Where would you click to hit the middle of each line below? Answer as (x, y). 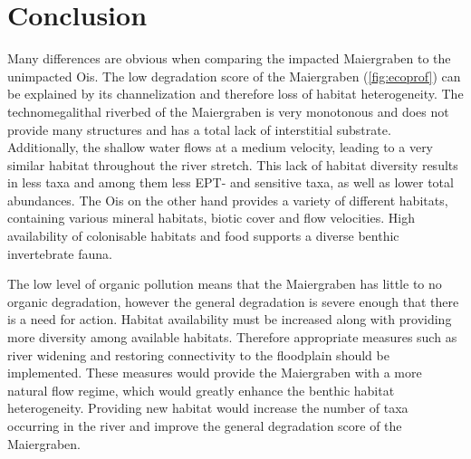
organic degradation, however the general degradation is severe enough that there (233, 301)
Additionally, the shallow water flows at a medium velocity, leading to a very (221, 147)
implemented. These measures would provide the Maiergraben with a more (215, 373)
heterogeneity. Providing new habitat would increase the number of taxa (208, 408)
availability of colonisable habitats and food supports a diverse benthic (203, 236)
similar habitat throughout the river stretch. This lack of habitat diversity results (233, 164)
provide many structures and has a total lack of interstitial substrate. (199, 129)
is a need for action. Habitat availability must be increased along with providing (230, 319)
